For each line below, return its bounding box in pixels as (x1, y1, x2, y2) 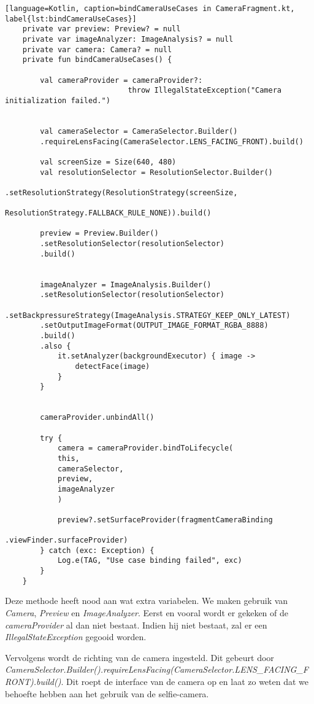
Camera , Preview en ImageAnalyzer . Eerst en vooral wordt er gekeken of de (5, 606, 288, 619)
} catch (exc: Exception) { (40, 546, 155, 555)
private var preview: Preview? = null (22, 25, 181, 34)
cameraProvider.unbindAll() (40, 413, 155, 422)
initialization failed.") (5, 96, 110, 105)
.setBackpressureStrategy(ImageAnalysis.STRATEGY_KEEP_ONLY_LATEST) (5, 311, 291, 320)
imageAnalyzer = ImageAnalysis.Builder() (40, 280, 212, 289)
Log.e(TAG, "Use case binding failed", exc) (57, 556, 242, 565)
